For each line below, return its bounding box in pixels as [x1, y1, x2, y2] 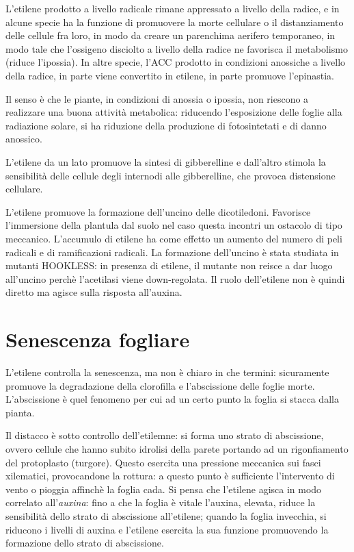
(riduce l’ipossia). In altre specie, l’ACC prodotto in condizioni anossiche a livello [5, 55, 346, 69]
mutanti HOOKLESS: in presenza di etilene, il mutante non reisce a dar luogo [5, 258, 333, 273]
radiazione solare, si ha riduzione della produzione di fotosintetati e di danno [5, 118, 327, 132]
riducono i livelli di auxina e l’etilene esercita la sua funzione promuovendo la [5, 522, 329, 536]
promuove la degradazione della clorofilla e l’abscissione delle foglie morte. [5, 378, 315, 392]
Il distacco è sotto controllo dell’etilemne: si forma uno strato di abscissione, [5, 428, 324, 442]
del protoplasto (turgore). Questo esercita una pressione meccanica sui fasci [5, 455, 321, 469]
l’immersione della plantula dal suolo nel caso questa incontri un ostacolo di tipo [5, 218, 342, 232]
